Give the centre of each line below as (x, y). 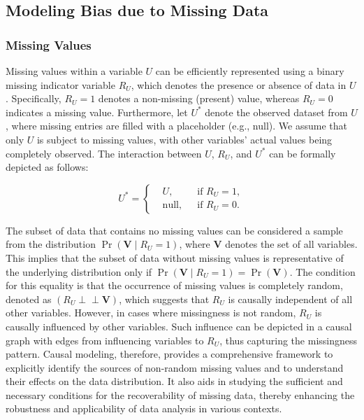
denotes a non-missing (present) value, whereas (199, 98)
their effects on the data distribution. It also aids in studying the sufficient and (174, 381)
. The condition (322, 271)
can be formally (303, 153)
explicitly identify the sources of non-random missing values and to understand (175, 367)
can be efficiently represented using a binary (250, 71)
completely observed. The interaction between (104, 153)
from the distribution (51, 244)
